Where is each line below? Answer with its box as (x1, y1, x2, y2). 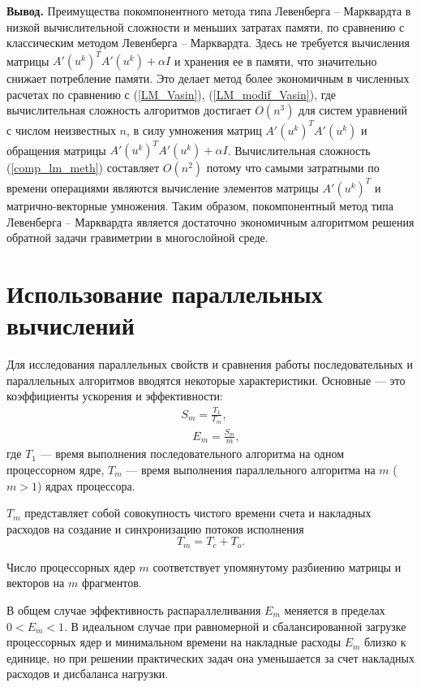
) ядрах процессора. (37, 477, 135, 494)
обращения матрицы (6, 141, 106, 158)
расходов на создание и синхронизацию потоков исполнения (6, 520, 304, 537)
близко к (364, 633, 406, 650)
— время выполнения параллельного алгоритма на (126, 461, 376, 477)
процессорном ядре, (6, 461, 105, 477)
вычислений (6, 309, 135, 342)
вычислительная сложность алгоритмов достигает (6, 102, 251, 119)
